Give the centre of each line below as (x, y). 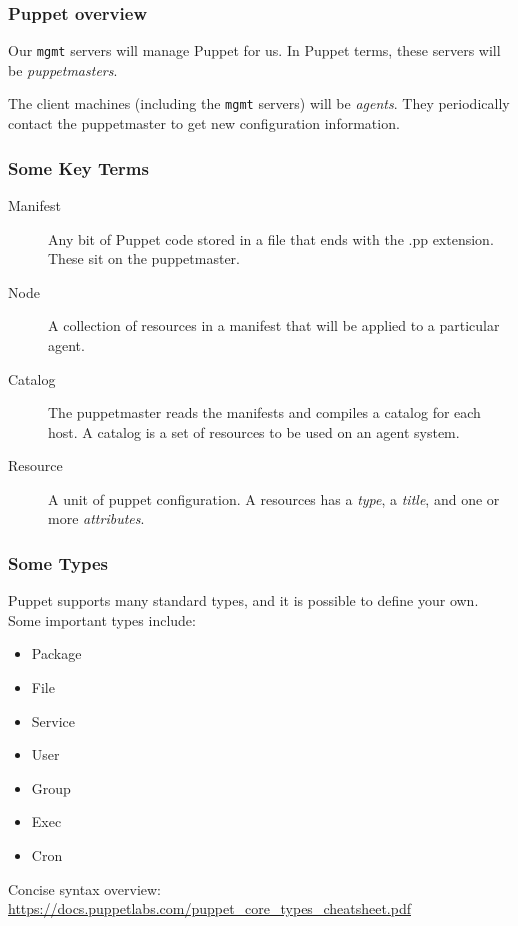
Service (53, 720)
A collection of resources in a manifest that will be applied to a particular (274, 325)
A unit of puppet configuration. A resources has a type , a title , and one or (274, 498)
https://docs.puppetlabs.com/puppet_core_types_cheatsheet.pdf (209, 908)
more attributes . (96, 518)
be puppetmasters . (63, 69)
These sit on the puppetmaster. (144, 258)
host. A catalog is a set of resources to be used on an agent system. (254, 431)
